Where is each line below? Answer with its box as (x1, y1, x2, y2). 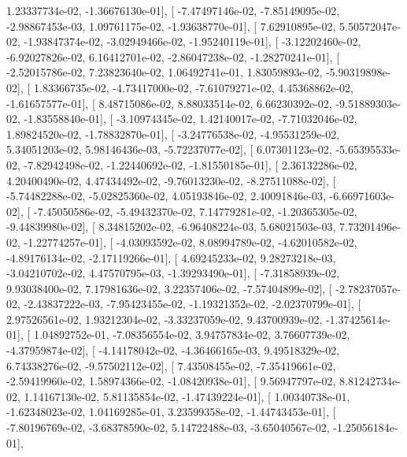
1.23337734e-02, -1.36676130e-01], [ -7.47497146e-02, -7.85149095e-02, (6, 2, 340, 18)
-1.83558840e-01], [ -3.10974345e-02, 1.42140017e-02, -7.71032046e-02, (24, 110, 357, 127)
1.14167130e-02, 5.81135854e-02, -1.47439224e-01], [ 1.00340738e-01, (24, 388, 350, 404)
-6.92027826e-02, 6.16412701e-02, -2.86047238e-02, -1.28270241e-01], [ (6, 48, 340, 65)
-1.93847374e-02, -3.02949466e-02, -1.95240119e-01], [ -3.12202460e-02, (24, 33, 361, 50)
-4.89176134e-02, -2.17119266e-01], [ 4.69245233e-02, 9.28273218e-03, (6, 249, 336, 266)
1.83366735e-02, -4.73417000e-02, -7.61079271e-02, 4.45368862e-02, (33, 79, 353, 95)
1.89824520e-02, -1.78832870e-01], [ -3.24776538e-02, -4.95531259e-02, (6, 125, 340, 142)
